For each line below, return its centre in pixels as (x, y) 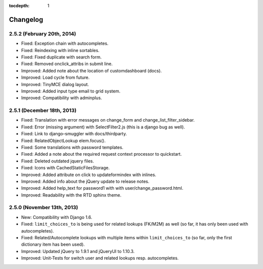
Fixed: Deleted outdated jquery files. (58, 161)
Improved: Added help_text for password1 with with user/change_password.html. (102, 188)
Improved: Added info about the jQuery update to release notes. (85, 181)
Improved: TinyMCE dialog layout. (55, 84)
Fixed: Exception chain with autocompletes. (65, 43)
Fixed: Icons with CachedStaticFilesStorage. (65, 168)
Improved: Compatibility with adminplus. (62, 98)
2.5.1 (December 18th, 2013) (43, 110)
